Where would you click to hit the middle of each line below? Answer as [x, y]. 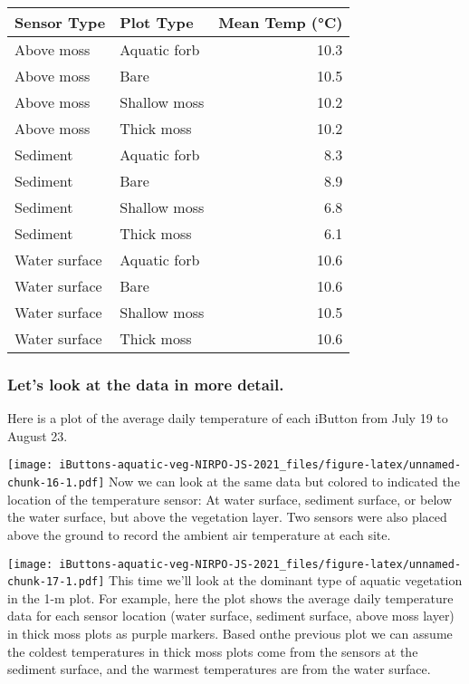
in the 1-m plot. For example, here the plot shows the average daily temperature [230, 597]
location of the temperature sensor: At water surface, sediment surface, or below [230, 499]
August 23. [38, 435]
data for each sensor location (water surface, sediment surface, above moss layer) [231, 616]
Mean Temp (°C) [281, 22]
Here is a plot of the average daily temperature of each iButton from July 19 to [228, 418]
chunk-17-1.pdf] [56, 582]
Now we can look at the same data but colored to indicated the [284, 482]
